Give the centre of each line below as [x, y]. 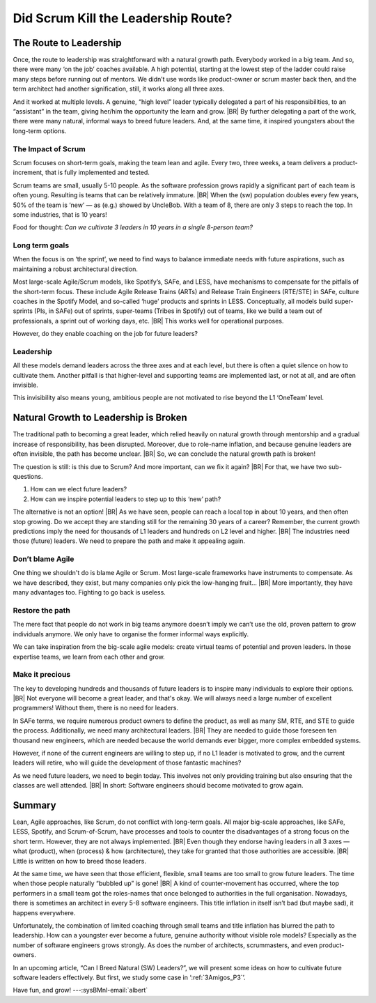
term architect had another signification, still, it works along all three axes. [119, 89]
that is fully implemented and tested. [97, 173]
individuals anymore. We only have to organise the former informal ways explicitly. [131, 634]
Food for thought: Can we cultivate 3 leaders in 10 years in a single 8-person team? [133, 227]
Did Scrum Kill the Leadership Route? [123, 18]
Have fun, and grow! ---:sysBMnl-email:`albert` [80, 990]
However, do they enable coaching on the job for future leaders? [105, 334]
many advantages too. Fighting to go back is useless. [89, 592]
